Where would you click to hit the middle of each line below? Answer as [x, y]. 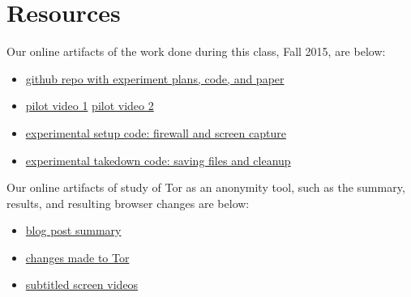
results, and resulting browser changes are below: [128, 203]
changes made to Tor [77, 257]
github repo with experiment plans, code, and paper [155, 78]
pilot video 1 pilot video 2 [90, 106]
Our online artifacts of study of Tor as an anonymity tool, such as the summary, [206, 187]
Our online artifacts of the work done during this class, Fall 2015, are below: [196, 51]
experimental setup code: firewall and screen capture [156, 132]
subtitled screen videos [82, 284]
